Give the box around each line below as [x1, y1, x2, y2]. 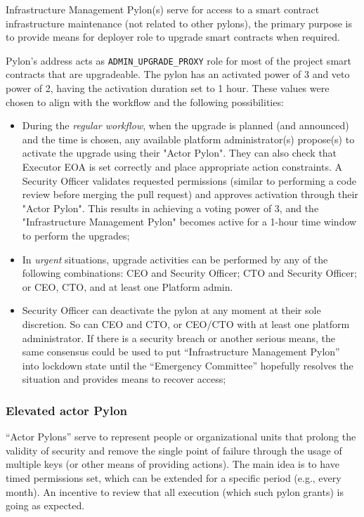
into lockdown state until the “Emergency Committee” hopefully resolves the [22, 358, 353, 372]
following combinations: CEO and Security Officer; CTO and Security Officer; [22, 266, 357, 280]
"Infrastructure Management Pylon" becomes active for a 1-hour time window [22, 214, 357, 229]
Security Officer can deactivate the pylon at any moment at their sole [22, 303, 321, 318]
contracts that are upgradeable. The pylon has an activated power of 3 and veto [6, 67, 350, 81]
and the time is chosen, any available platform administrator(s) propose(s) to [22, 131, 355, 146]
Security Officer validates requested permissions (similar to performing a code [22, 173, 356, 188]
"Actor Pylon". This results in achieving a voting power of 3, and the [22, 200, 319, 215]
